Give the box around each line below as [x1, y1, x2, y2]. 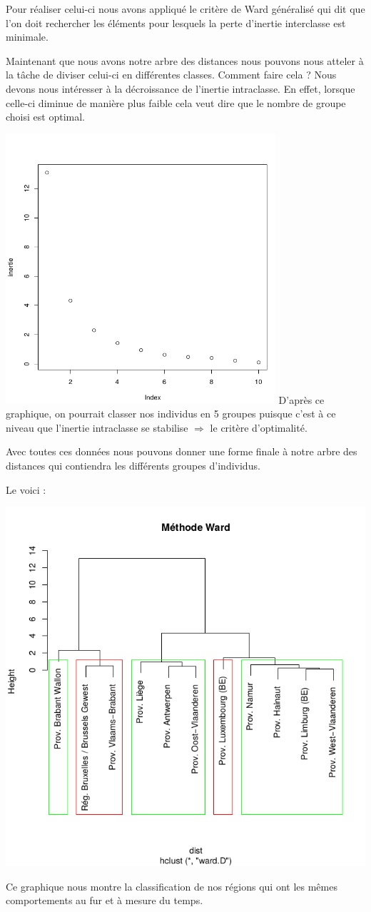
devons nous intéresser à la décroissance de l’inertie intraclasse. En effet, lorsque [6, 81, 355, 96]
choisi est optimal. [6, 109, 85, 124]
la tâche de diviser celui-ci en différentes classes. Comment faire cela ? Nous [6, 67, 337, 82]
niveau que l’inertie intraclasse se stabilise [6, 420, 188, 435]
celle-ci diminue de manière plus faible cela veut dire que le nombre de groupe [6, 95, 346, 110]
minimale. [6, 29, 49, 44]
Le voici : [6, 482, 46, 497]
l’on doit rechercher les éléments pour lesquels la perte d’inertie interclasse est [6, 15, 346, 30]
